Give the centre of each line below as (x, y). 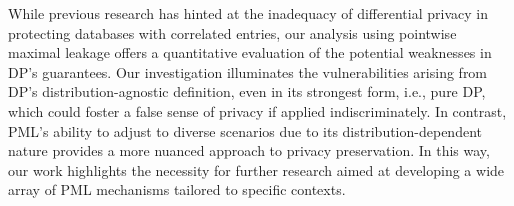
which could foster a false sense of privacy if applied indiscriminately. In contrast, (257, 110)
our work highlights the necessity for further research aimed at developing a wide (256, 169)
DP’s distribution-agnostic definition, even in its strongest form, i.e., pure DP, (247, 91)
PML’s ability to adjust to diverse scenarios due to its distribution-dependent (245, 130)
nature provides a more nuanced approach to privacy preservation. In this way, (249, 150)
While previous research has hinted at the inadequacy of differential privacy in (248, 13)
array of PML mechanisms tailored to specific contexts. (177, 189)
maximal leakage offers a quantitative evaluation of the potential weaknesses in (250, 52)
